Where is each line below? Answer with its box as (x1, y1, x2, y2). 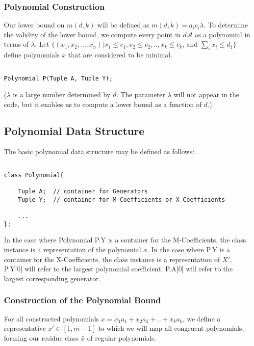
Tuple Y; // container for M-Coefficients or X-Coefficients (18, 196, 226, 203)
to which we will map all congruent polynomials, (98, 323, 244, 333)
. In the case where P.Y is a (147, 244, 230, 254)
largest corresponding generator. (4, 273, 101, 283)
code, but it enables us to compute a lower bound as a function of (4, 99, 202, 109)
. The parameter (116, 89, 165, 100)
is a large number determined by (13, 89, 111, 100)
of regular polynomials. (87, 332, 156, 343)
